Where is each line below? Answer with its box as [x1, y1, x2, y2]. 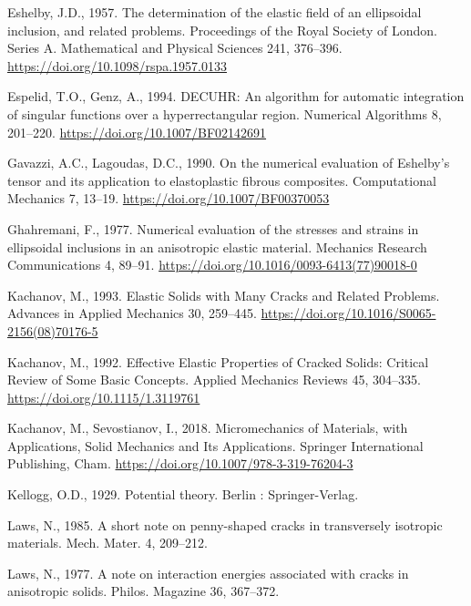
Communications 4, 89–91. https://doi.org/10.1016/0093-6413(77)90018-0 [7, 255, 417, 274]
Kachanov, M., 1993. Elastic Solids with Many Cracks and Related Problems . [7, 285, 440, 304]
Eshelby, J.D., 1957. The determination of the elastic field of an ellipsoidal [7, 3, 422, 21]
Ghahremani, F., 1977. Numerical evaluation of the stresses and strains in [7, 219, 419, 238]
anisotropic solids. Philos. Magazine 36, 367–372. [7, 581, 280, 601]
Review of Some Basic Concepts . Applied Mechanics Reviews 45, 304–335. [7, 370, 421, 389]
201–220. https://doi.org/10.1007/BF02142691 [7, 122, 267, 141]
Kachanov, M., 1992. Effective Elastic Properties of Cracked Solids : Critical [7, 352, 429, 371]
